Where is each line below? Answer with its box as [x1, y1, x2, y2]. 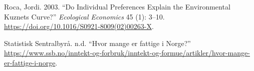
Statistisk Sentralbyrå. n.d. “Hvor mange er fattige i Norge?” [4, 37, 191, 48]
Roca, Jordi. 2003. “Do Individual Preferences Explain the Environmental [4, 1, 230, 11]
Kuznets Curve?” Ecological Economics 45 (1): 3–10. [4, 11, 165, 21]
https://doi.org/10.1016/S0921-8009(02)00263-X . [4, 21, 154, 31]
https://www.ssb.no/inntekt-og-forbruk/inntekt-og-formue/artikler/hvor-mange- [4, 47, 250, 58]
